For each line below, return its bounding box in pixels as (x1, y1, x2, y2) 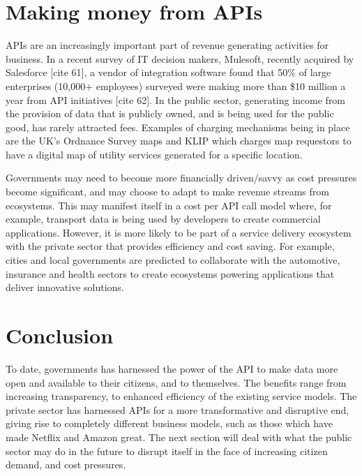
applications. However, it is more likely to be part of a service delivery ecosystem (6, 225, 352, 239)
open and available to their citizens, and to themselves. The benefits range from (6, 375, 347, 389)
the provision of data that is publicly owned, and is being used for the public (6, 106, 334, 121)
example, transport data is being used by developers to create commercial (6, 211, 321, 226)
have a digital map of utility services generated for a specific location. (6, 147, 303, 161)
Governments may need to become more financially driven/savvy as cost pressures (6, 170, 357, 185)
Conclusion (6, 321, 114, 349)
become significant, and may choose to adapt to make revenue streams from (6, 184, 329, 199)
